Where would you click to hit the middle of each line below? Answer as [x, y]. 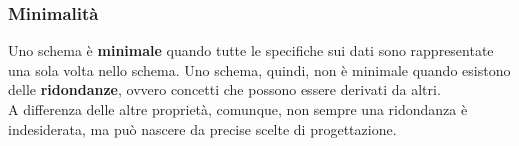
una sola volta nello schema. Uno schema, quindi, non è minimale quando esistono [259, 69]
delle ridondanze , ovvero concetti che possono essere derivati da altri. [224, 89]
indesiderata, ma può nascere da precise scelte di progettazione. [202, 128]
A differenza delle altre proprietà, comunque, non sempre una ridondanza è [238, 109]
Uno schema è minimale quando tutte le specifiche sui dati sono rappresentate [251, 50]
